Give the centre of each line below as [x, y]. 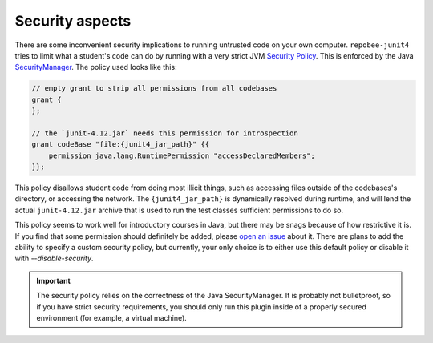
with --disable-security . [54, 258]
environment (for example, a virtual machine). [112, 317]
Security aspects [73, 21]
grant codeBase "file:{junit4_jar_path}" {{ [121, 145]
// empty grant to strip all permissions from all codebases [154, 89]
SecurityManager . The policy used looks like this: [96, 67]
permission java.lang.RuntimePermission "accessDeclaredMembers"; [182, 155]
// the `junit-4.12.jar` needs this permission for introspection [165, 133]
